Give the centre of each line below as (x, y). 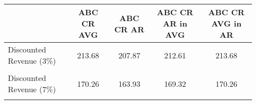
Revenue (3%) (32, 61)
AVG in (226, 23)
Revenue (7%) (32, 89)
